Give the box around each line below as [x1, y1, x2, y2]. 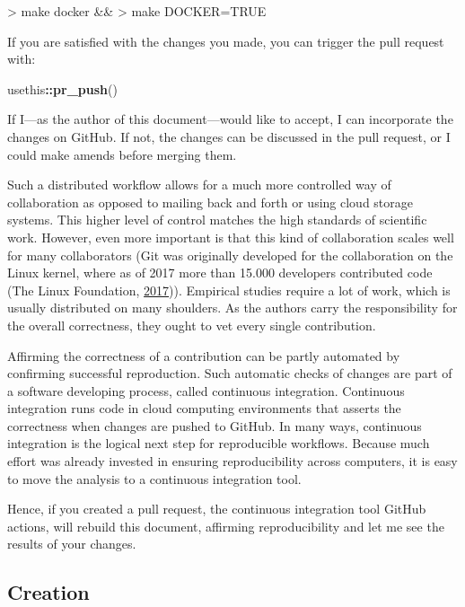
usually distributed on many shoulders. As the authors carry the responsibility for [7, 298, 458, 317]
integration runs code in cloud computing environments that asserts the [7, 399, 401, 418]
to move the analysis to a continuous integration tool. [7, 469, 302, 488]
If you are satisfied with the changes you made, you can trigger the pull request [7, 31, 444, 50]
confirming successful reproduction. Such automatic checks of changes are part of [7, 364, 452, 383]
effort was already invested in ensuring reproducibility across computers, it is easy [7, 452, 458, 471]
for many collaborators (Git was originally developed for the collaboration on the [7, 245, 453, 264]
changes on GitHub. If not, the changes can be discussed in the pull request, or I [7, 127, 451, 145]
